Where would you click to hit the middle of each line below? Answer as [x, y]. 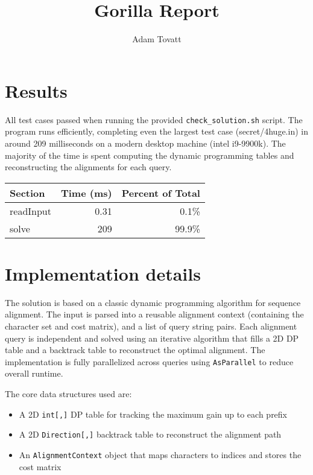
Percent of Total [161, 193]
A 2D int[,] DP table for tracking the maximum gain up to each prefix [153, 414]
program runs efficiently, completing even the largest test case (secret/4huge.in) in [156, 131]
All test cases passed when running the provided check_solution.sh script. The [154, 119]
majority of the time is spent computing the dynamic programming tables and [150, 155]
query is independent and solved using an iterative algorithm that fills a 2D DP [152, 338]
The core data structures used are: [68, 394]
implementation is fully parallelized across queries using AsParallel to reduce [149, 361]
